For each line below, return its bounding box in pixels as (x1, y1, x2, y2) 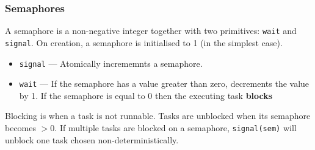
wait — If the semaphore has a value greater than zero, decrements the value (19, 77, 310, 90)
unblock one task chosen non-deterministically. (5, 133, 179, 146)
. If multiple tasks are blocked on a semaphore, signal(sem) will (54, 121, 297, 134)
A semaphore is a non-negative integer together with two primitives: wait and (5, 24, 297, 37)
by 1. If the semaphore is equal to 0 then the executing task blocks (19, 89, 273, 101)
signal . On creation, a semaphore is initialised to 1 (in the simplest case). (5, 36, 283, 49)
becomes (5, 121, 37, 134)
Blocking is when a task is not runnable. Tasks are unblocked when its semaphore (5, 109, 311, 122)
